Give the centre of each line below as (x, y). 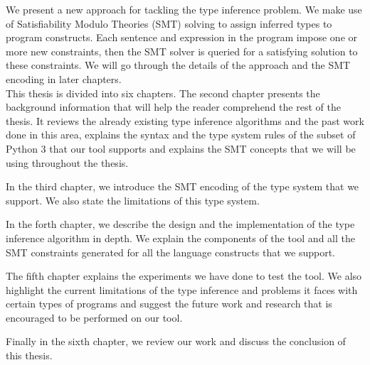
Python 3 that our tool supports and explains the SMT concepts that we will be (181, 148)
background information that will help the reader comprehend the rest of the (173, 107)
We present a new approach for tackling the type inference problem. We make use (184, 9)
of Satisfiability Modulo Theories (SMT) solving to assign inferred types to (169, 23)
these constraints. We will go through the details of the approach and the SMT (178, 65)
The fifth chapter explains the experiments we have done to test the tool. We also (184, 276)
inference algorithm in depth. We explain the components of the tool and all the (180, 238)
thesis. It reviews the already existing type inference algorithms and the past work (185, 120)
